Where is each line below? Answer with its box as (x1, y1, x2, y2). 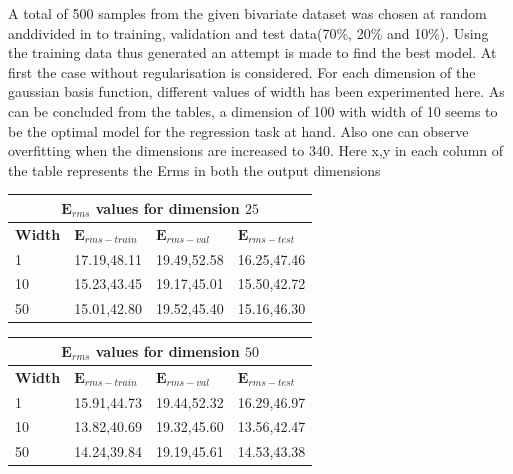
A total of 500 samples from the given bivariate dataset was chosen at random (8, 3, 487, 23)
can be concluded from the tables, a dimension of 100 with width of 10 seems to (8, 100, 498, 121)
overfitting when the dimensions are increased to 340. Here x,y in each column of (8, 140, 504, 161)
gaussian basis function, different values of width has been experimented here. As (8, 81, 505, 102)
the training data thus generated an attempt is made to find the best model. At (8, 42, 497, 63)
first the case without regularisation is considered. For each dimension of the (8, 61, 476, 82)
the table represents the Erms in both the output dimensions (8, 159, 381, 180)
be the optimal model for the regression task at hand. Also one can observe (8, 120, 469, 141)
